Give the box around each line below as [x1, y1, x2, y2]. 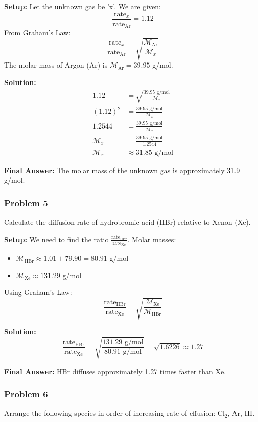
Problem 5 [4, 196, 48, 209]
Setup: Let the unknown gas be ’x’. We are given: [4, 1, 161, 11]
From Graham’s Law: [4, 27, 71, 38]
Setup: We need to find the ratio [4, 234, 109, 244]
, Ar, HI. [227, 408, 255, 418]
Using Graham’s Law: [4, 287, 72, 298]
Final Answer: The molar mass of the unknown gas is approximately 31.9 [4, 164, 240, 175]
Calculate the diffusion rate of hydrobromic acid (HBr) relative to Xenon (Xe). [4, 217, 251, 227]
